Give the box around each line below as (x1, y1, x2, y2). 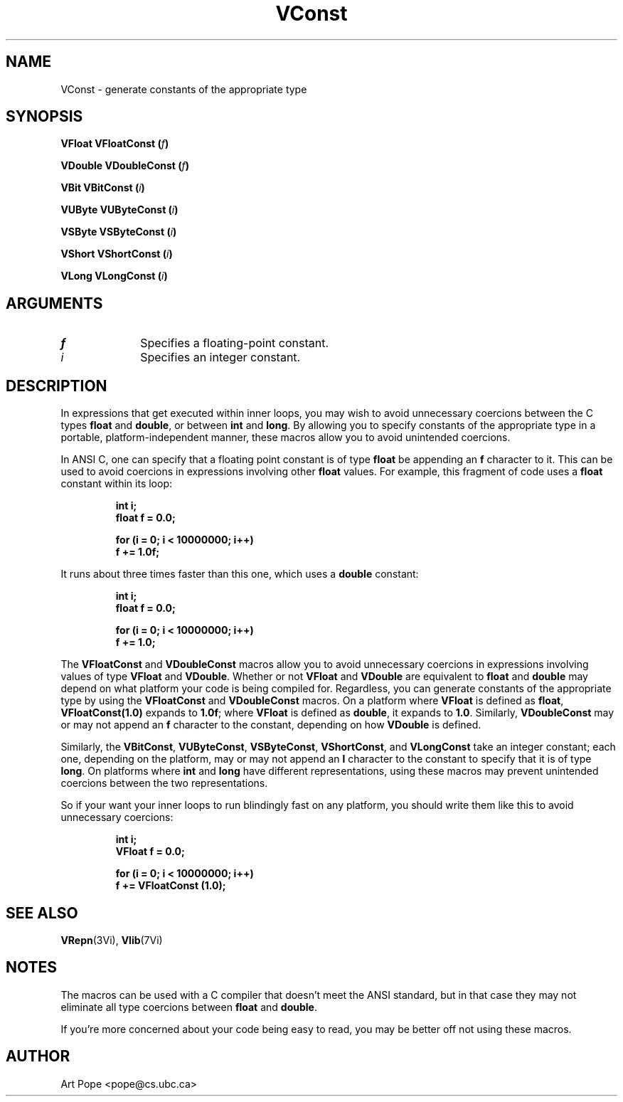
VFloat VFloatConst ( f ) (60, 137, 169, 150)
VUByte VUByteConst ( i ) (60, 203, 179, 216)
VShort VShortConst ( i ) (60, 248, 173, 260)
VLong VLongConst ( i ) (60, 270, 168, 282)
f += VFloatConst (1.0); (115, 879, 226, 892)
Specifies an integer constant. (140, 350, 301, 365)
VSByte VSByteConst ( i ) (60, 226, 177, 238)
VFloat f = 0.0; (115, 845, 185, 858)
